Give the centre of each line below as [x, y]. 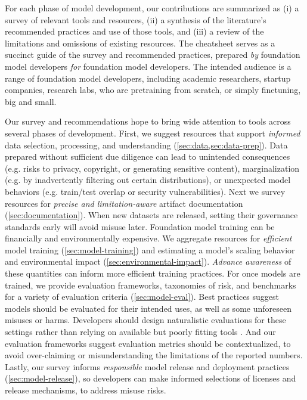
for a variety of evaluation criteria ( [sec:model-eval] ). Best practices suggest [142, 297]
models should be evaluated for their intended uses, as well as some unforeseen [148, 308]
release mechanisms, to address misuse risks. [86, 390]
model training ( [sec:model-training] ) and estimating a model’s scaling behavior [150, 249]
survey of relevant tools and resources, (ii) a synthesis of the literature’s [136, 19]
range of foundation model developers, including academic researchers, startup [148, 78]
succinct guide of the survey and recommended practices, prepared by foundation [153, 55]
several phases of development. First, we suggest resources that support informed [153, 133]
